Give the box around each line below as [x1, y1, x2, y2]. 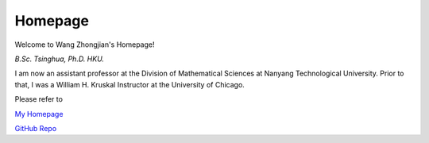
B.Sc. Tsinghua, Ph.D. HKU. [14, 54, 105, 64]
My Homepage [14, 109, 64, 118]
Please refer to [14, 95, 64, 104]
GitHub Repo [14, 123, 57, 133]
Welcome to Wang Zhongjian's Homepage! [14, 40, 155, 49]
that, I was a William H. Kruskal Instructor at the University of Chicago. [14, 79, 245, 89]
